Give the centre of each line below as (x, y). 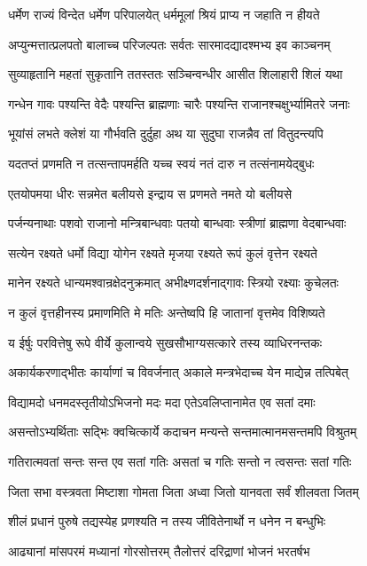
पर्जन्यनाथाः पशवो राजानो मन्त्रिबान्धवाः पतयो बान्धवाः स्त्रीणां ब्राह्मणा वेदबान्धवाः (177, 223)
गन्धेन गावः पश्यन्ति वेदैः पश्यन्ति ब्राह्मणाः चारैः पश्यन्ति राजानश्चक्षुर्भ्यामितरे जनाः (179, 103)
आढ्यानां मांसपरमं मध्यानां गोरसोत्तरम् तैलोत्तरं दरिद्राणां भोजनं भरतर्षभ (159, 550)
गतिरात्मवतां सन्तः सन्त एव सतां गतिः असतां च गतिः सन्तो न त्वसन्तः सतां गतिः (180, 461)
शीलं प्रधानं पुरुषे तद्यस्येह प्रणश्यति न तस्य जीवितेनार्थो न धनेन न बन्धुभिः (167, 521)
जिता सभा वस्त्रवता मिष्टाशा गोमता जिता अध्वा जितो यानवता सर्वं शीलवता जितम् (183, 491)
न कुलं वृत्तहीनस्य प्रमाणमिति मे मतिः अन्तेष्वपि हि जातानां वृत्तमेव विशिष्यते (167, 312)
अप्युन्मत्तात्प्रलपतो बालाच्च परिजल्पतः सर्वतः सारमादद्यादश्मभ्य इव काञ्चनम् (169, 44)
